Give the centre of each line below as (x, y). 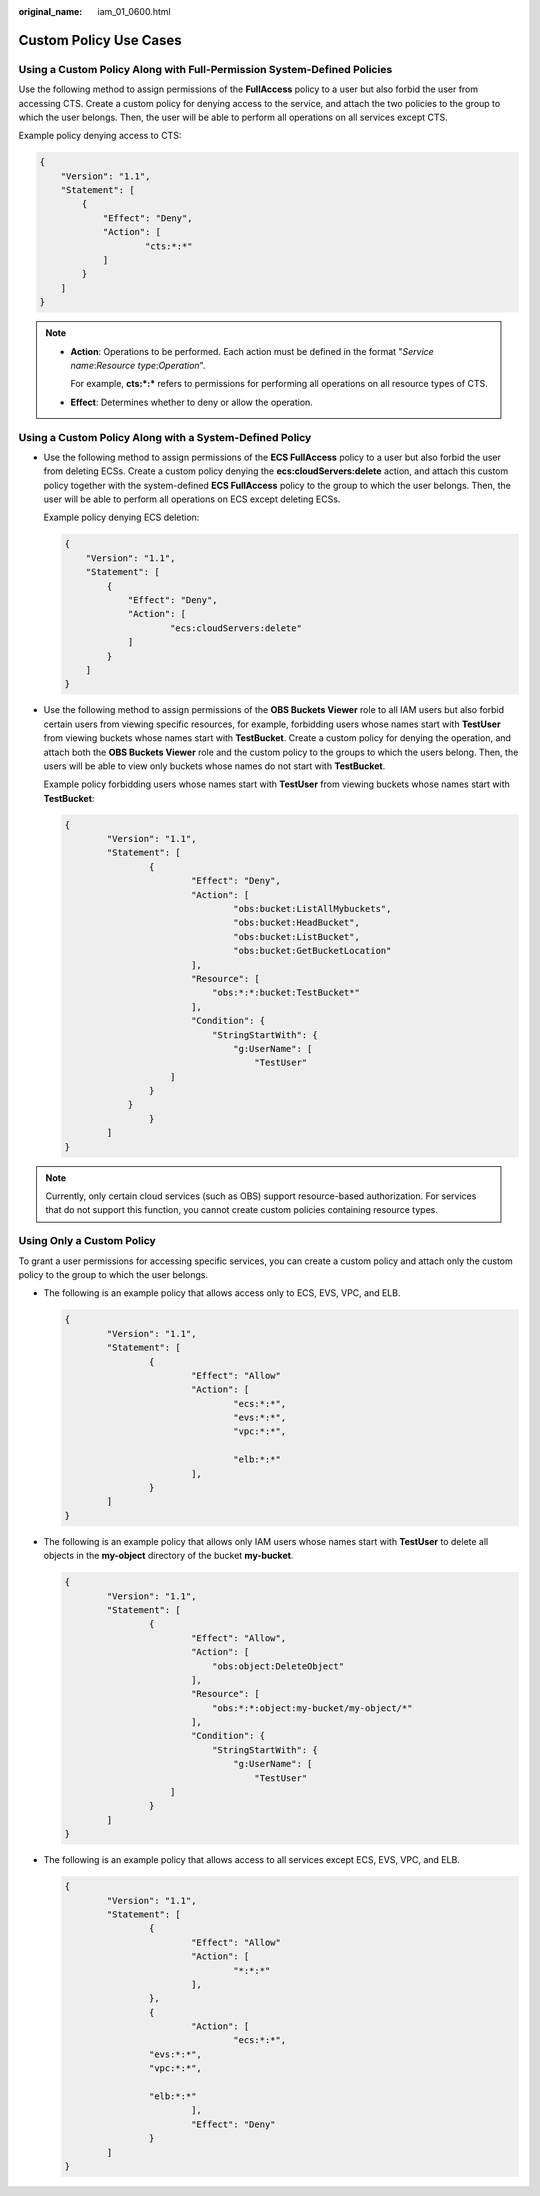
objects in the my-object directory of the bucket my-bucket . (168, 1556)
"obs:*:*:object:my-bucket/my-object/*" (312, 1708)
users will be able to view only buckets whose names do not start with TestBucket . (214, 766)
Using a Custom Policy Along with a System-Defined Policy (165, 437)
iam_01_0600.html (134, 11)
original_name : (50, 11)
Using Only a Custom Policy (87, 1241)
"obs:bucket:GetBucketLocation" (312, 951)
